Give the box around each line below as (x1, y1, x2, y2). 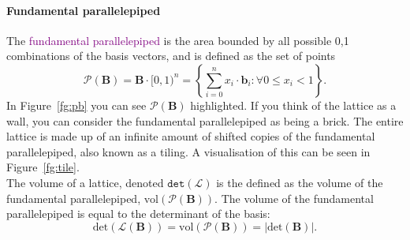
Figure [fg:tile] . (6, 159, 80, 175)
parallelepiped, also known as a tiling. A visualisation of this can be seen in (6, 143, 371, 159)
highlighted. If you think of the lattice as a (190, 96, 397, 113)
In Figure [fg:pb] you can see (6, 96, 147, 113)
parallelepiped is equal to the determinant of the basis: (6, 205, 270, 222)
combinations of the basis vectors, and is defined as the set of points (6, 47, 336, 64)
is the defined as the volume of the (216, 174, 383, 190)
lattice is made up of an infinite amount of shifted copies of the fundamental (6, 128, 375, 144)
